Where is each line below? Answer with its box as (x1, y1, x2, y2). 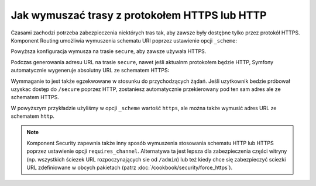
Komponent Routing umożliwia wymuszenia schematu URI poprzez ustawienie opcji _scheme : (11, 37, 237, 44)
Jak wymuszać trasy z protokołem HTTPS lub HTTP (11, 9, 267, 22)
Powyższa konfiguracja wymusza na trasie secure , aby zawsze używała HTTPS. (11, 48, 207, 55)
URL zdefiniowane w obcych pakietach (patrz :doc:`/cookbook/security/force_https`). (26, 164, 233, 171)
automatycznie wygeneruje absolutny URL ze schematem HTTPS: (11, 67, 170, 74)
